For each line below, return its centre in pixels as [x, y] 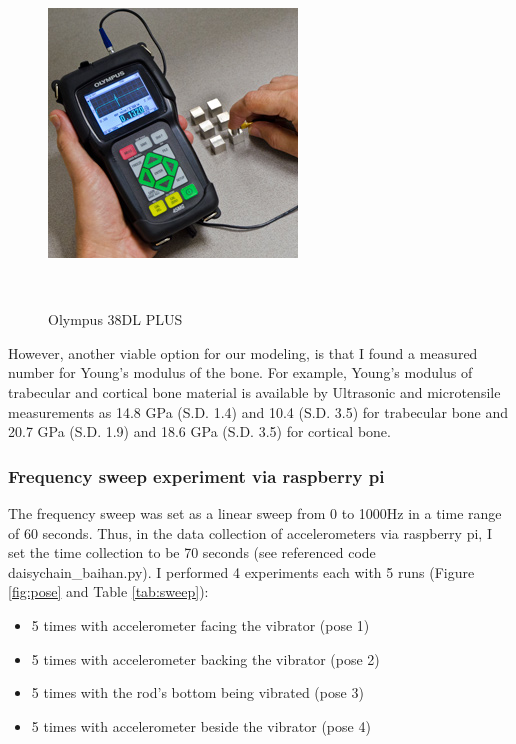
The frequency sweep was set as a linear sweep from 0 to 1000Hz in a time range [255, 512]
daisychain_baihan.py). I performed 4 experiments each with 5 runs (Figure [241, 571]
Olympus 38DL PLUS [115, 319]
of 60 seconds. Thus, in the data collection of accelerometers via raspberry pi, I [250, 532]
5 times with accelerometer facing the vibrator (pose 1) [200, 624]
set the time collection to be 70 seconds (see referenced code [192, 552]
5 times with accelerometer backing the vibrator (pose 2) [205, 658]
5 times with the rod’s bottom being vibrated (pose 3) [197, 692]
